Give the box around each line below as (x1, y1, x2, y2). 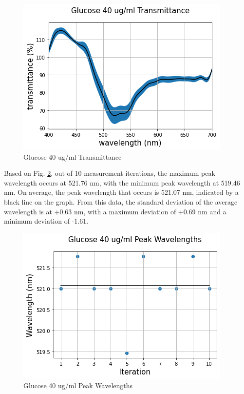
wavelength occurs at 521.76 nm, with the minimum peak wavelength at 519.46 (4, 177, 240, 187)
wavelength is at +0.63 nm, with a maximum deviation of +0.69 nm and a (4, 206, 226, 216)
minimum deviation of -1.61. (4, 216, 89, 226)
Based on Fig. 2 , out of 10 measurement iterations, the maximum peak (4, 168, 215, 178)
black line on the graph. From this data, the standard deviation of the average (4, 196, 238, 207)
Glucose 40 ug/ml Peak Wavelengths (23, 380, 133, 391)
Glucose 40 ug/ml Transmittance (23, 151, 122, 162)
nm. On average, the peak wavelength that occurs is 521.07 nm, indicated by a (4, 187, 239, 197)
